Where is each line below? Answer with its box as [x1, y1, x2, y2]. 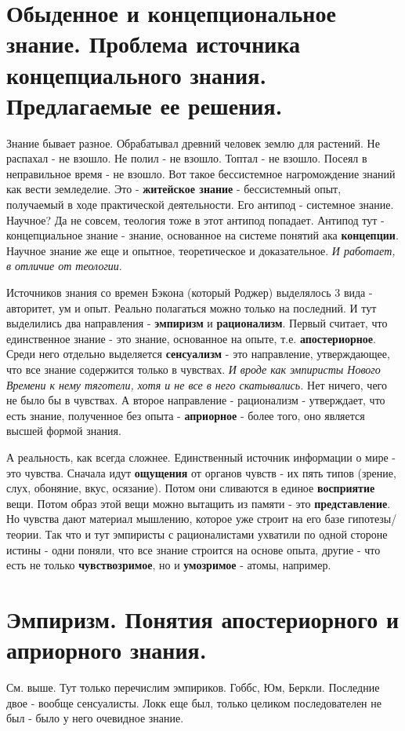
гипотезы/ [348, 510, 397, 527]
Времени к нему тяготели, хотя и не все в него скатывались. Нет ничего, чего [6, 376, 387, 393]
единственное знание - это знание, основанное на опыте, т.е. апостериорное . [6, 330, 376, 346]
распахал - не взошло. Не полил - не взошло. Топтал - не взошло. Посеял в [6, 150, 367, 166]
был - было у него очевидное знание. [6, 710, 184, 726]
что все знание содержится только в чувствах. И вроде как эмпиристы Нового [6, 361, 381, 377]
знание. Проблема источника [6, 27, 301, 60]
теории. [6, 525, 42, 542]
